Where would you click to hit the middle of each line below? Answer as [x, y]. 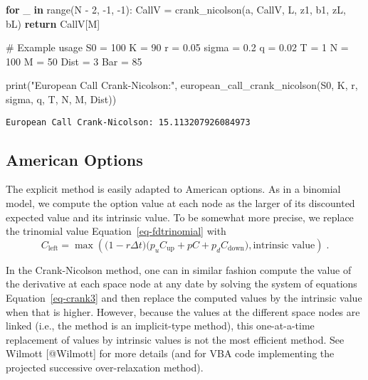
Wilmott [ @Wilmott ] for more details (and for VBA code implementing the [170, 353]
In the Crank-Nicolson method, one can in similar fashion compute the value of [179, 269]
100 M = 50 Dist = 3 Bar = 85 [74, 61]
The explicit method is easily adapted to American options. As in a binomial [173, 189]
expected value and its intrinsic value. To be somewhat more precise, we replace [180, 217]
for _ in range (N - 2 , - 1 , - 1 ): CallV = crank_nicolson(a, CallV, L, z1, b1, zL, [176, 9]
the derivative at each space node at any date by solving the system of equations [182, 284]
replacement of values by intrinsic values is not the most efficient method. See [175, 339]
